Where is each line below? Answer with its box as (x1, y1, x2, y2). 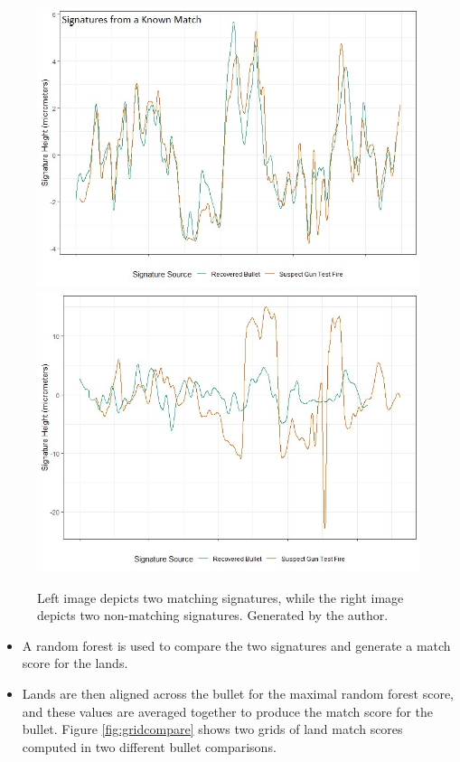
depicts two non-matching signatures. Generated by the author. (37, 606, 389, 625)
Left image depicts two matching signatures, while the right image (37, 588, 404, 607)
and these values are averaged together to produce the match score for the (22, 701, 434, 720)
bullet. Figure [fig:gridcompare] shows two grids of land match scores (22, 720, 403, 738)
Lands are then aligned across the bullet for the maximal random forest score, (22, 683, 454, 702)
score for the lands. (22, 654, 128, 673)
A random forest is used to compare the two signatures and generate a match (22, 635, 451, 654)
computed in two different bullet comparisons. (22, 737, 277, 756)
